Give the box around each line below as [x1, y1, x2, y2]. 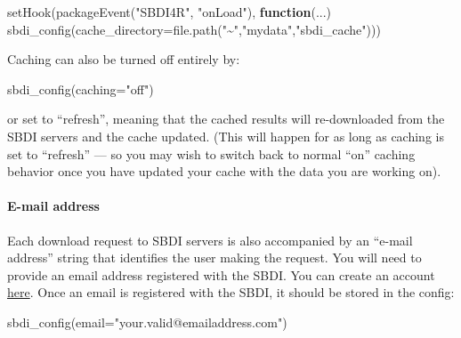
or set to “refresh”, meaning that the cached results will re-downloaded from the [7, 109, 445, 128]
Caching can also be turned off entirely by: [7, 50, 240, 68]
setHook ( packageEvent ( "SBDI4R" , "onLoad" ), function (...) [7, 3, 332, 20]
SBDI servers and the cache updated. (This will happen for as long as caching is [7, 126, 444, 145]
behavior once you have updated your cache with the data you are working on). [7, 162, 441, 181]
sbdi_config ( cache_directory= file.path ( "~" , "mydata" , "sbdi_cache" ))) [7, 20, 381, 38]
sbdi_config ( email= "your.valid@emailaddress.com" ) [7, 312, 287, 331]
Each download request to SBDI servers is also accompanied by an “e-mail [7, 230, 413, 249]
